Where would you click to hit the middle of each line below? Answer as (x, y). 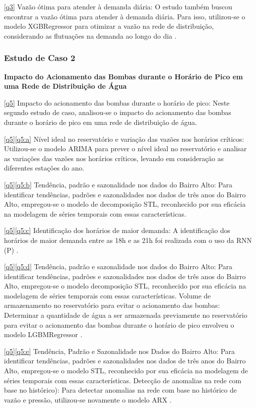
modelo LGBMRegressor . (43, 334)
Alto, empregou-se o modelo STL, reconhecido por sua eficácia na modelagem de (126, 371)
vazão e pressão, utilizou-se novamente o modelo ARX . (88, 399)
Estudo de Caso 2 (40, 58)
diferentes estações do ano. (44, 168)
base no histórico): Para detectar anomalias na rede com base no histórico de (120, 390)
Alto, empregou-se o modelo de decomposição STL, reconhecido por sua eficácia (125, 204)
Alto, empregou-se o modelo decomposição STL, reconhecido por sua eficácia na (125, 286)
